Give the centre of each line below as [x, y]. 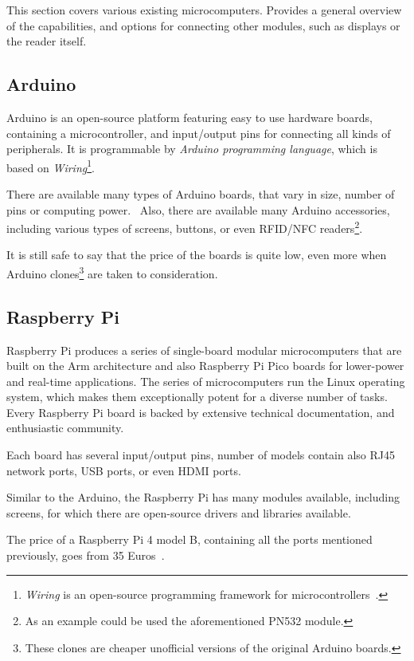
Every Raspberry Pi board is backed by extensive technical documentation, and [201, 412]
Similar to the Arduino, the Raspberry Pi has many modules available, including [203, 497]
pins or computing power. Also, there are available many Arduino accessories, [198, 209]
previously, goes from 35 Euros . [86, 555]
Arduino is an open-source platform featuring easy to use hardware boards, [189, 117]
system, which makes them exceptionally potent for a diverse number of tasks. [197, 397]
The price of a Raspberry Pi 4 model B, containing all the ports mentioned [189, 539]
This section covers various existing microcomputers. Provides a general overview [204, 10]
